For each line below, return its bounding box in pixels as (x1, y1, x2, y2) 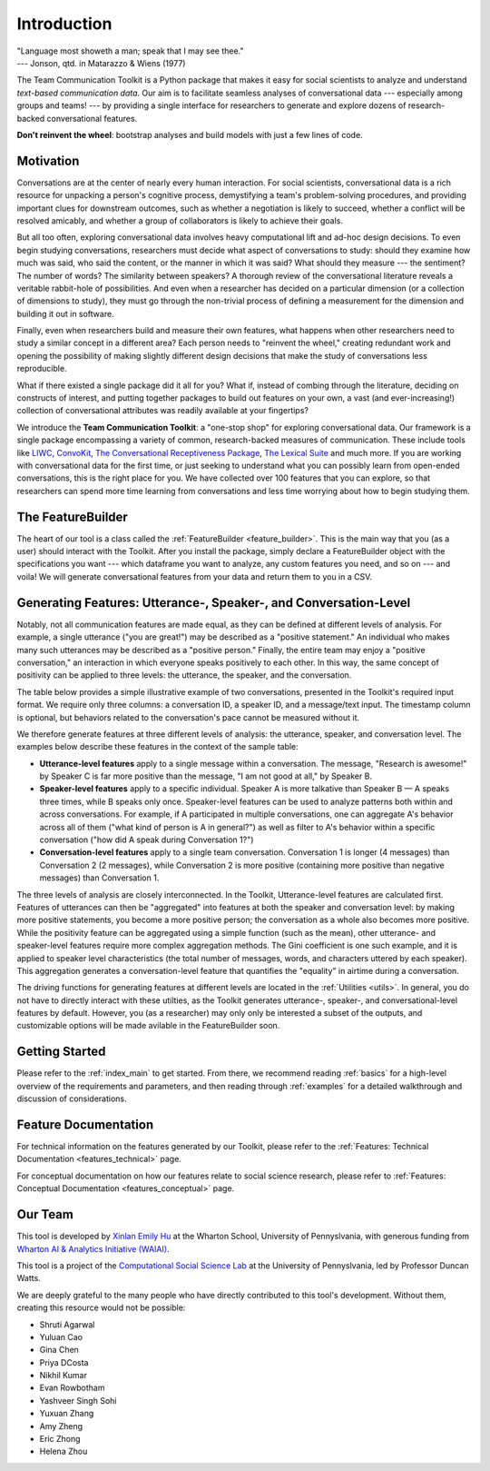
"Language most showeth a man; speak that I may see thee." (16, 45, 244, 56)
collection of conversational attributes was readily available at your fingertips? (16, 405, 309, 416)
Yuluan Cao (39, 1331, 83, 1342)
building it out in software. (16, 308, 114, 319)
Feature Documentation (16, 1117, 154, 1132)
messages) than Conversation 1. (39, 872, 160, 883)
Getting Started (16, 1044, 106, 1059)
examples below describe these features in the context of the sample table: (16, 741, 299, 752)
